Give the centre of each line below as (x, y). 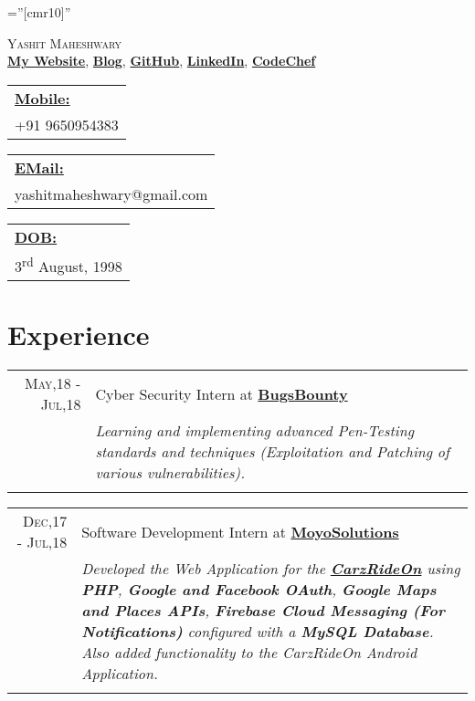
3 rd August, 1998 (69, 265)
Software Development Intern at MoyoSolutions (240, 531)
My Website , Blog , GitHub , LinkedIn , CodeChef (162, 61)
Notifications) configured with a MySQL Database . (258, 632)
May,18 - (53, 383)
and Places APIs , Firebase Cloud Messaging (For (263, 611)
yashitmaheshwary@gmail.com (111, 194)
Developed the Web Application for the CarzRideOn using (271, 569)
